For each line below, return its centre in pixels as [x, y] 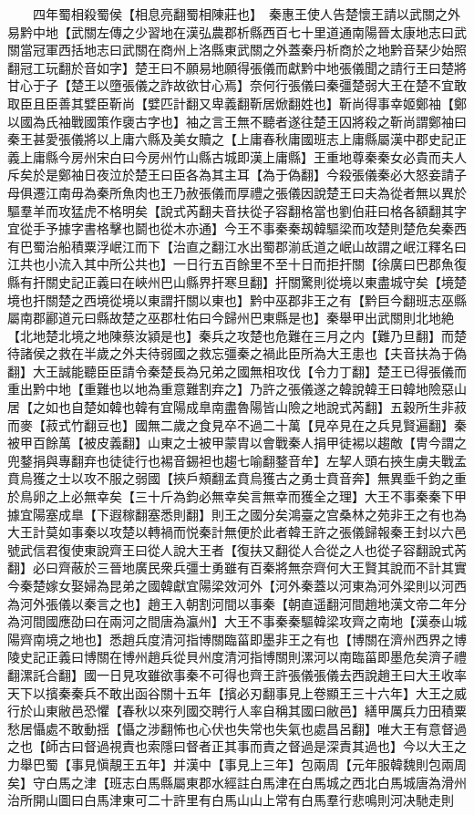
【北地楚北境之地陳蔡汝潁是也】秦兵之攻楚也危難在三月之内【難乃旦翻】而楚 [237, 335]
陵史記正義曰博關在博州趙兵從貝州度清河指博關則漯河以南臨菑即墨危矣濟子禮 [237, 657]
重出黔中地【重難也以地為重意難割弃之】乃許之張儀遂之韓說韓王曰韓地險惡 [231, 389]
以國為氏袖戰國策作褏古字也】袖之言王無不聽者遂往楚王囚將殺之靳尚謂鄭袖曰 [237, 121]
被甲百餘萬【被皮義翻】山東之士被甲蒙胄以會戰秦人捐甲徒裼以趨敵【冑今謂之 [237, 443]
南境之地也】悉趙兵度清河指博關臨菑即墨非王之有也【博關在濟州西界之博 [249, 639]
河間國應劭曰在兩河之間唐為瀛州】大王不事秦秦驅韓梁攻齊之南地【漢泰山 [237, 621]
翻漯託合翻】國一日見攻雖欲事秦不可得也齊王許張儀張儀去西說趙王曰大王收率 [237, 674]
